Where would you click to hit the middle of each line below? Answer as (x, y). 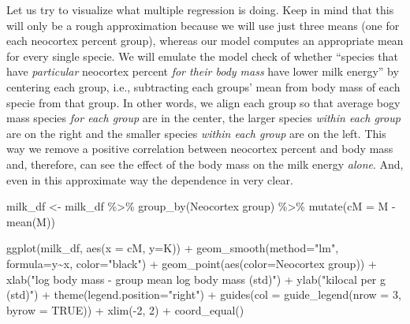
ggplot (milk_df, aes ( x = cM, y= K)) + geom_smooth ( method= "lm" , (173, 248)
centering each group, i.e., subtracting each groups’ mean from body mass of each (203, 86)
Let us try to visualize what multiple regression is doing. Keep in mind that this (200, 9)
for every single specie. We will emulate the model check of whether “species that (202, 56)
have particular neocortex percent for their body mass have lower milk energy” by (203, 71)
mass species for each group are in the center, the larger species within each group (203, 118)
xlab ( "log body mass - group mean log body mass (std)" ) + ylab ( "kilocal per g (196, 279)
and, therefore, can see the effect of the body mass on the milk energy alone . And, (205, 164)
